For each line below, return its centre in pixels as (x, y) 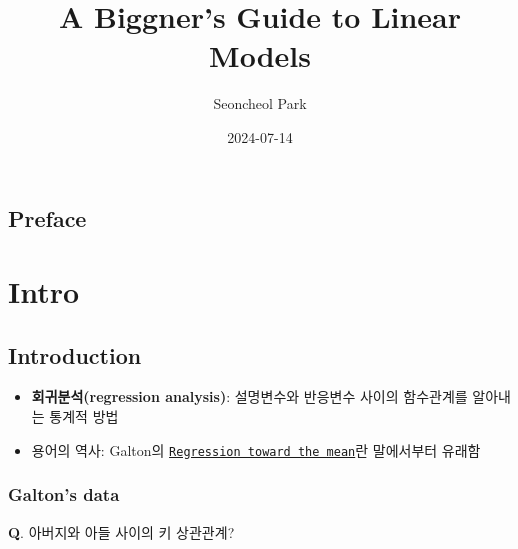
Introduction (75, 354)
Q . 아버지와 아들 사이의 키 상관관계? (121, 531)
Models (260, 55)
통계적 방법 (84, 416)
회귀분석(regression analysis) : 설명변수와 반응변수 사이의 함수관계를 (249, 396)
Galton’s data (64, 494)
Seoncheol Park (260, 103)
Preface (47, 217)
